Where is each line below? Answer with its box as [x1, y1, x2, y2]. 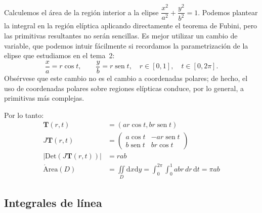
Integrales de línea [4, 194, 102, 210]
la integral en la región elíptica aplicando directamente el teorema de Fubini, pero [4, 20, 257, 31]
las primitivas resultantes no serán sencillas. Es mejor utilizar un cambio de [4, 30, 238, 41]
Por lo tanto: [4, 109, 44, 120]
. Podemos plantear [198, 7, 258, 17]
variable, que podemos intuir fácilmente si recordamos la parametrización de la [4, 40, 248, 51]
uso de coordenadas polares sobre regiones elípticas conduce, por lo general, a [4, 82, 244, 93]
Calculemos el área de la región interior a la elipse [4, 7, 159, 17]
